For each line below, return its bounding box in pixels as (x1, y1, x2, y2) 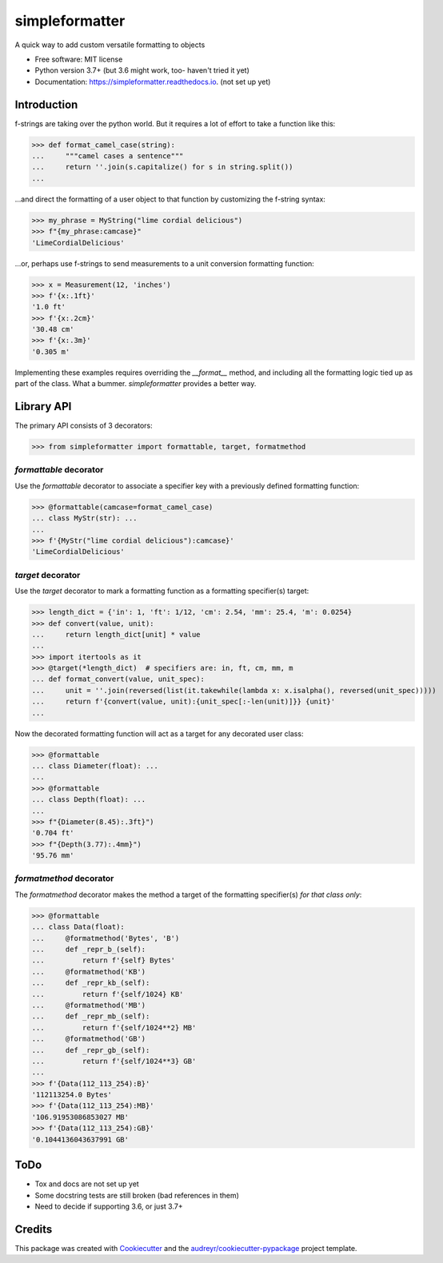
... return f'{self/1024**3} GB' (31, 1056, 197, 1066)
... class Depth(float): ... (31, 795, 146, 804)
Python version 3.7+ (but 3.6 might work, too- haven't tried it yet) (34, 66, 249, 75)
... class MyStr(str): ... (31, 514, 138, 523)
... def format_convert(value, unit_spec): (31, 675, 206, 683)
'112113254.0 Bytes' (31, 1090, 112, 1099)
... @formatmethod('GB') (31, 1034, 146, 1043)
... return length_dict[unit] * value (31, 630, 201, 639)
